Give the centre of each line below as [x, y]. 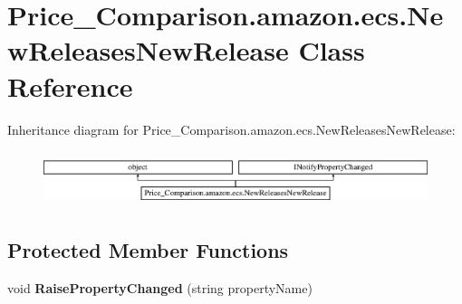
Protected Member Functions [148, 250]
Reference [70, 85]
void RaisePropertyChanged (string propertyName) [160, 288]
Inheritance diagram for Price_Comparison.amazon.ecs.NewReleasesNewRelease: [231, 129]
